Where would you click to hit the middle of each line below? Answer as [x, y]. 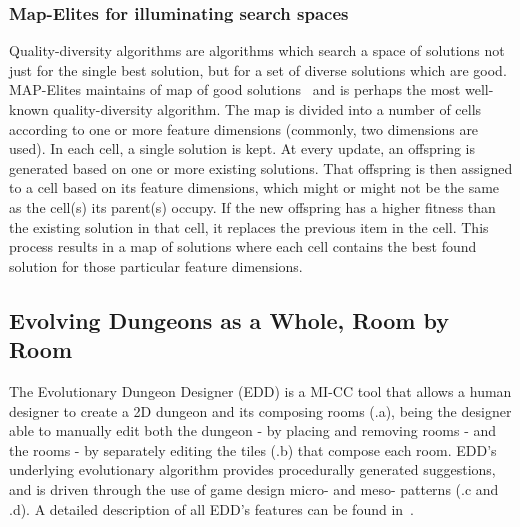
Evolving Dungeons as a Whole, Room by [229, 319]
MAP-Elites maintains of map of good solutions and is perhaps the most [235, 89]
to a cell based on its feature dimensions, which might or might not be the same [254, 187]
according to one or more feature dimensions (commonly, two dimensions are [244, 128]
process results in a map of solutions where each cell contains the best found [243, 246]
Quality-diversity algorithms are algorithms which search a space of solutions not [257, 50]
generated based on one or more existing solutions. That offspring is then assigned [261, 167]
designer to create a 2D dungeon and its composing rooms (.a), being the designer [260, 410]
